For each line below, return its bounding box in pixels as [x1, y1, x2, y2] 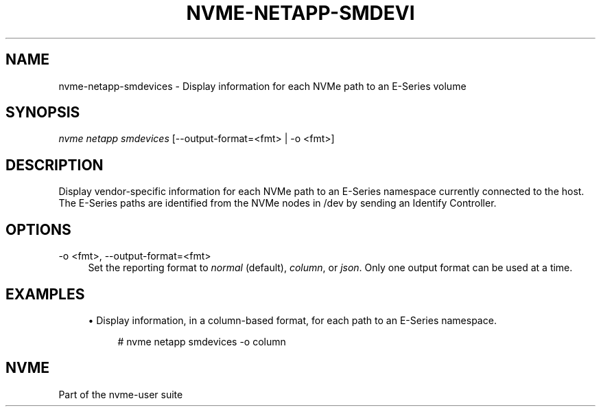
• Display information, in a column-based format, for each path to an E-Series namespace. [88, 314, 497, 326]
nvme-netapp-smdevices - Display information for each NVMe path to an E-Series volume [58, 80, 467, 92]
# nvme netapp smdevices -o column [117, 335, 286, 347]
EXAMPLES [5, 285, 85, 303]
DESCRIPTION [5, 156, 104, 174]
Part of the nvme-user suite [58, 388, 183, 400]
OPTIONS [5, 220, 71, 238]
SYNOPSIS [5, 104, 80, 122]
